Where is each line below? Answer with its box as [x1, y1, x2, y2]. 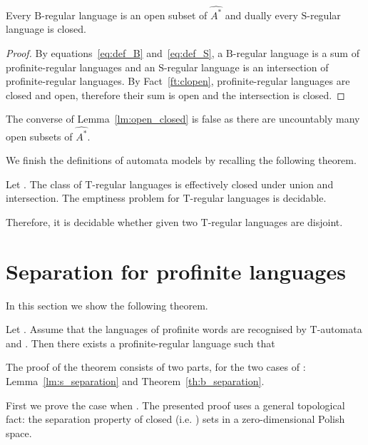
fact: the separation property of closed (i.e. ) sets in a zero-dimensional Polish [6, 411, 345, 426]
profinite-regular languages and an [6, 59, 155, 74]
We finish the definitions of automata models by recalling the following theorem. [6, 153, 357, 168]
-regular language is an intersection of [163, 59, 329, 74]
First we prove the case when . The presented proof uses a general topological [6, 397, 345, 412]
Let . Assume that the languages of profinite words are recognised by [6, 322, 307, 337]
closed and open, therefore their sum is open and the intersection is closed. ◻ [6, 87, 345, 102]
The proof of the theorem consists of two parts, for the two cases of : [6, 359, 306, 374]
